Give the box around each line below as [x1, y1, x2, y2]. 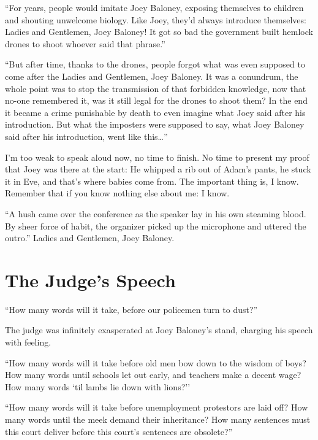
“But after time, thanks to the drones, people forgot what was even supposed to [5, 58, 305, 71]
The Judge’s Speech [5, 267, 176, 292]
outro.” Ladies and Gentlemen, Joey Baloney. [5, 231, 175, 244]
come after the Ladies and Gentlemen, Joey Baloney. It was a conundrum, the [5, 69, 298, 82]
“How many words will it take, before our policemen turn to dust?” [5, 303, 258, 315]
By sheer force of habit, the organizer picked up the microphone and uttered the [5, 219, 306, 232]
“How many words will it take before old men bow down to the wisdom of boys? [5, 356, 306, 369]
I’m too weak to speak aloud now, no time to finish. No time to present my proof [5, 150, 309, 163]
